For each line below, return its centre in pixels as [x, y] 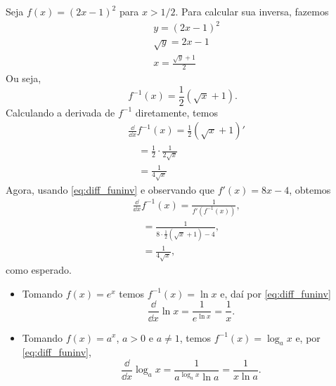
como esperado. [39, 270]
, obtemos [310, 189]
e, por [308, 337]
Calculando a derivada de [60, 112]
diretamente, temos [176, 112]
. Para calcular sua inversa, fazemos [252, 11]
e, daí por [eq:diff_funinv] [276, 293]
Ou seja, [24, 78]
